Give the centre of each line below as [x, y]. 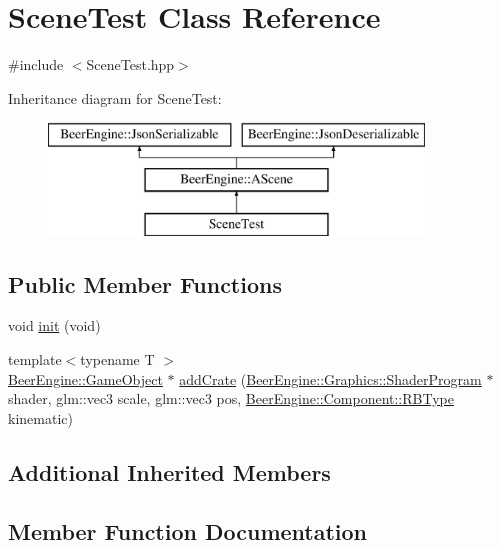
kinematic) [40, 417]
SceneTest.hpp [130, 64]
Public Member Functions [145, 283]
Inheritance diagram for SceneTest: [115, 97]
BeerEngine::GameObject [85, 378]
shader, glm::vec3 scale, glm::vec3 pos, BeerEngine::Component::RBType [231, 398]
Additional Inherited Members [169, 471]
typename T [117, 359]
